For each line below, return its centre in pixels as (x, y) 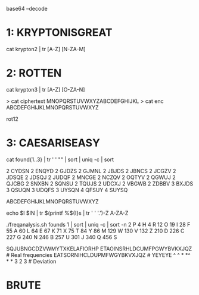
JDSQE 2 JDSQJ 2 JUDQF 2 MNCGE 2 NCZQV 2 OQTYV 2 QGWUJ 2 (91, 177)
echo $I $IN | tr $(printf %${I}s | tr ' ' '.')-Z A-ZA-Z (67, 213)
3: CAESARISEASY (53, 143)
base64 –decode (27, 9)
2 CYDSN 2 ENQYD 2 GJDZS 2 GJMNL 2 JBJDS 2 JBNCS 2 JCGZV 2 (91, 171)
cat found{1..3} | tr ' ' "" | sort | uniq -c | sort (60, 159)
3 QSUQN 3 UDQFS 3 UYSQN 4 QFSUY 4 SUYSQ (67, 190)
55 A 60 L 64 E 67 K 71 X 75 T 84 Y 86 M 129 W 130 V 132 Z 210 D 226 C (95, 231)
